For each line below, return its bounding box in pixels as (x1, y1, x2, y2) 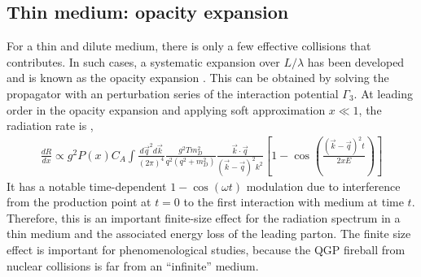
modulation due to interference (246, 177, 401, 194)
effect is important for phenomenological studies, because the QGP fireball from (7, 240, 406, 258)
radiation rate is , (7, 117, 94, 134)
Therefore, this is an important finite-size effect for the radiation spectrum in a (7, 209, 401, 226)
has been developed (307, 53, 405, 70)
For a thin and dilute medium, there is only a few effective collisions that (7, 37, 371, 54)
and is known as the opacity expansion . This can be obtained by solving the (7, 69, 389, 86)
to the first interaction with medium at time (183, 193, 404, 210)
